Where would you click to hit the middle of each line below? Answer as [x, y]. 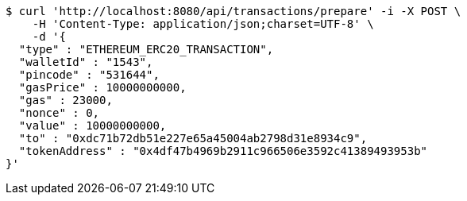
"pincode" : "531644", [89, 75]
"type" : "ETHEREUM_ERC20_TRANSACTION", [146, 49]
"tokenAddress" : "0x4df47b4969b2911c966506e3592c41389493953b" [223, 151]
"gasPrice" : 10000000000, [102, 87]
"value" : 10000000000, [93, 126]
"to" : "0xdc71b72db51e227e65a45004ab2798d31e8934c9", [193, 138]
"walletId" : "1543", [86, 62]
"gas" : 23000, [66, 100]
